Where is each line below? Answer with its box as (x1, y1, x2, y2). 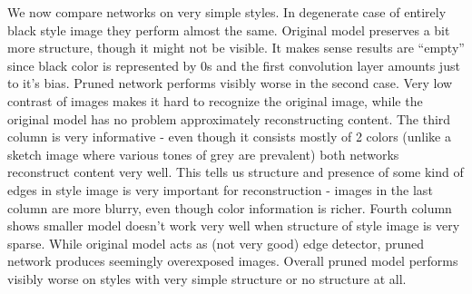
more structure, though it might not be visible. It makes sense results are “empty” (7, 38, 465, 57)
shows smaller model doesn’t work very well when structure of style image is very (7, 216, 460, 235)
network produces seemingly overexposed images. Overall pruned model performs (7, 251, 458, 270)
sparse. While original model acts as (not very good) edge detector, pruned (7, 233, 425, 252)
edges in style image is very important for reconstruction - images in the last (7, 180, 433, 199)
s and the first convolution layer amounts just (207, 55, 460, 74)
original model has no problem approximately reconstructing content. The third (7, 109, 451, 128)
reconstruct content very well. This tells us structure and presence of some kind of (7, 162, 464, 181)
